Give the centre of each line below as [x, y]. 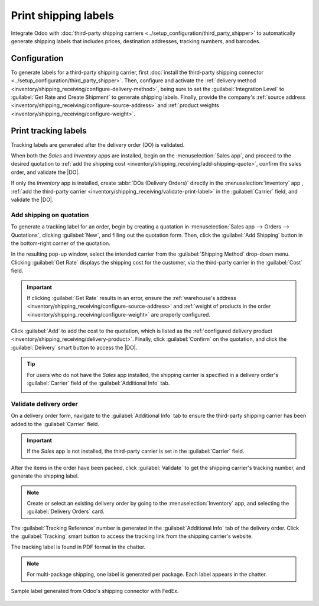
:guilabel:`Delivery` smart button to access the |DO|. [74, 347]
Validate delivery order [44, 404]
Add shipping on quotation [50, 215]
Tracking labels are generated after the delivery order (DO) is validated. [98, 144]
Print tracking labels [49, 130]
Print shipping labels [63, 15]
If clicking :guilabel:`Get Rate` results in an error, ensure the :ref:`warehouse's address [131, 298]
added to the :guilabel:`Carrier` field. [55, 424]
